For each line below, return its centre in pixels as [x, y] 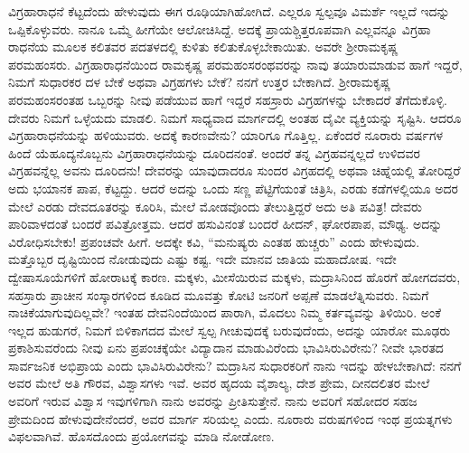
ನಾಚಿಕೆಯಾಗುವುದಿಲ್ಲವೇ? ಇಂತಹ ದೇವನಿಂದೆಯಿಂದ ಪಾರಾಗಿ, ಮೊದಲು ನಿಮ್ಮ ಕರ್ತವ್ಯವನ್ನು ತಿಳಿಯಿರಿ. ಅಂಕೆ [225, 312]
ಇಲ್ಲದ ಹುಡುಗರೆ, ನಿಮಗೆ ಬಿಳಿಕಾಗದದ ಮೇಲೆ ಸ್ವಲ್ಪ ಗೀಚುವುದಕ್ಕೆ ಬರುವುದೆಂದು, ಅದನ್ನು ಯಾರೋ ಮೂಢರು [230, 330]
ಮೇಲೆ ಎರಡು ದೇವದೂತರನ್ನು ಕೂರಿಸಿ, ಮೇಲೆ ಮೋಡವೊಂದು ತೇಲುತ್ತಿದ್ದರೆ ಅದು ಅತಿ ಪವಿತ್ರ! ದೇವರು [215, 206]
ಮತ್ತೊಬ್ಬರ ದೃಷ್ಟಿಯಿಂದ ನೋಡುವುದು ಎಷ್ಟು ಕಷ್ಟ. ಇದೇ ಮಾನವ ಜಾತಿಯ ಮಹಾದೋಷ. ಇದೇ [202, 259]
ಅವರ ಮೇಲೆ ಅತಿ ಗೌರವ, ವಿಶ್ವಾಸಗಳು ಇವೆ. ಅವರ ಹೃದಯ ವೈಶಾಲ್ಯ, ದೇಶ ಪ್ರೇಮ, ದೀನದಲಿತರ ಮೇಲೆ [219, 383]
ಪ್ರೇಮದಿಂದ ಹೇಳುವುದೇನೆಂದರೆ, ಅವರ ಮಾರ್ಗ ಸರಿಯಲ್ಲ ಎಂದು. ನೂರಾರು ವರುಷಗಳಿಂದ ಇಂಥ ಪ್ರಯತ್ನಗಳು [230, 418]
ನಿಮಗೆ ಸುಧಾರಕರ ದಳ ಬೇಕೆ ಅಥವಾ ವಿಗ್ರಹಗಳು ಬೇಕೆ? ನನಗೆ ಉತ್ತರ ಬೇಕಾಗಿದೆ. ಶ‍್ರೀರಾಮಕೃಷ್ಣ [200, 82]
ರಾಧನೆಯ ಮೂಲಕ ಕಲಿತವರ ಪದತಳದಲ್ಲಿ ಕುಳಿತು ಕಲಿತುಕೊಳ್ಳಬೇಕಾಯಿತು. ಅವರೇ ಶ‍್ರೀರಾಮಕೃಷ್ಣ [203, 47]
